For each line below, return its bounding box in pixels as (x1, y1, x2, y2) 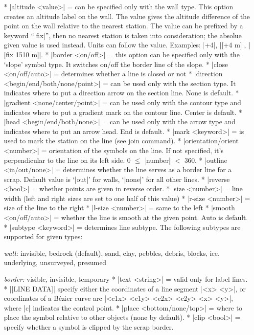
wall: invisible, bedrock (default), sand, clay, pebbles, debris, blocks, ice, (4, 247, 220, 258)
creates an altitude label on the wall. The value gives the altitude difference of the (4, 11, 250, 21)
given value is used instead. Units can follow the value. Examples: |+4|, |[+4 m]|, (4, 40, 246, 50)
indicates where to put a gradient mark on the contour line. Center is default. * (4, 107, 242, 117)
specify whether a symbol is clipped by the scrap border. (4, 322, 174, 332)
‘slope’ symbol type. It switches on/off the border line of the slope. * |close (4, 59, 228, 69)
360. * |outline (184, 155, 228, 165)
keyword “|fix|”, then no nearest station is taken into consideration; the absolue (4, 30, 242, 40)
